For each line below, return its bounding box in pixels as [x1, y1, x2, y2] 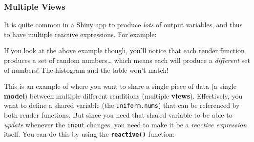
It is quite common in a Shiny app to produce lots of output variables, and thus [4, 20, 243, 30]
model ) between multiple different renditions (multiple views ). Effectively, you [4, 90, 243, 101]
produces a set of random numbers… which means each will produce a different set [4, 55, 250, 65]
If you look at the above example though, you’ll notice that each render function [4, 45, 245, 56]
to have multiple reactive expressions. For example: [4, 29, 157, 39]
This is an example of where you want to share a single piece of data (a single [4, 81, 237, 91]
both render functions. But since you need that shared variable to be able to [4, 110, 233, 120]
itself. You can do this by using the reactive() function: [4, 129, 175, 139]
